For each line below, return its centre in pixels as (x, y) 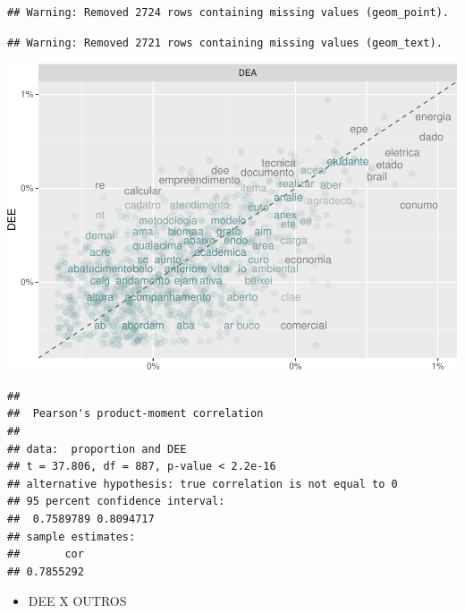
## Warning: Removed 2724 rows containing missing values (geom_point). (228, 13)
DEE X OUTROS (77, 601)
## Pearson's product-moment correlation (135, 414)
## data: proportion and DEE (97, 449)
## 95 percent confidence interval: (116, 502)
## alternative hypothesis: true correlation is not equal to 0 (203, 484)
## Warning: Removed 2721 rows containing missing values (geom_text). (225, 43)
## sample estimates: (72, 536)
